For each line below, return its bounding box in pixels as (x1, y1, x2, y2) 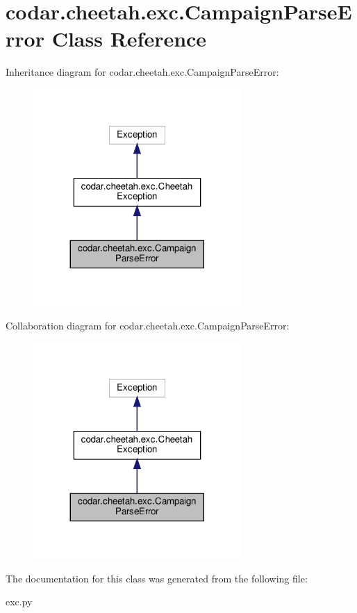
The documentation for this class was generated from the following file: (6, 571, 308, 585)
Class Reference (51, 24, 207, 53)
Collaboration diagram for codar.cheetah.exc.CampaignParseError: (6, 318, 290, 332)
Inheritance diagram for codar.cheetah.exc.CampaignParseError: (6, 65, 279, 79)
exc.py (6, 594, 33, 609)
